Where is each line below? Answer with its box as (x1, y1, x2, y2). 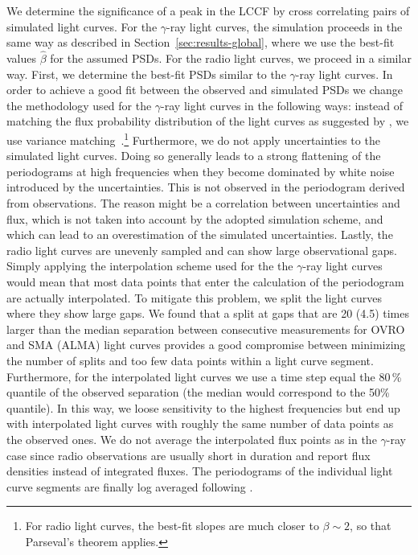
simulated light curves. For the (6, 18, 158, 35)
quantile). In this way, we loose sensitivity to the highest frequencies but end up (6, 399, 400, 416)
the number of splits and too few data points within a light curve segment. (6, 351, 374, 368)
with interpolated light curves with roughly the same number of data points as (6, 415, 394, 432)
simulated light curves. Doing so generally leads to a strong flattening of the (6, 147, 381, 164)
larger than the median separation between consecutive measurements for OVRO (6, 320, 405, 337)
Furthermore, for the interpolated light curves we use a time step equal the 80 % (6, 368, 402, 384)
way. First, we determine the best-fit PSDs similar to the (6, 65, 286, 82)
